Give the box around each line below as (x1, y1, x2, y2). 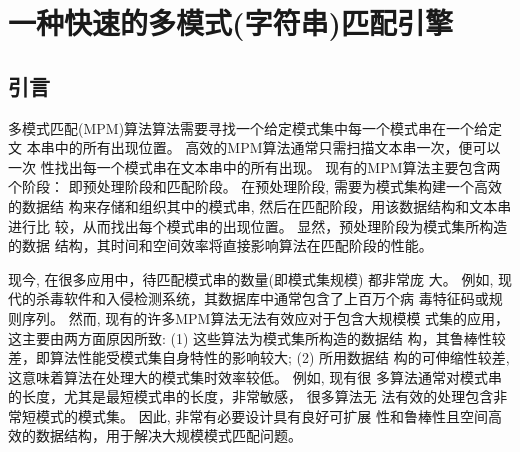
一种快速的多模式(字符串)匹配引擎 (8, 2, 454, 43)
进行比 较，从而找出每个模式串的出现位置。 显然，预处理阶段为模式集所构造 (8, 215, 508, 236)
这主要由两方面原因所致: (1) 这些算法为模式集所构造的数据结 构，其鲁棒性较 (8, 327, 506, 348)
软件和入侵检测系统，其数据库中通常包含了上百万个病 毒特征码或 (63, 288, 489, 309)
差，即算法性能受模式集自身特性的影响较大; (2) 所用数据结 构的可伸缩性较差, (8, 347, 510, 368)
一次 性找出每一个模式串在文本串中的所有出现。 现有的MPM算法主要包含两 (8, 156, 501, 177)
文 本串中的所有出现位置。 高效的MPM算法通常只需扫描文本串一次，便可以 (8, 137, 501, 158)
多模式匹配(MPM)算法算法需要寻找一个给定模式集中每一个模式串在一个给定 (8, 117, 503, 138)
